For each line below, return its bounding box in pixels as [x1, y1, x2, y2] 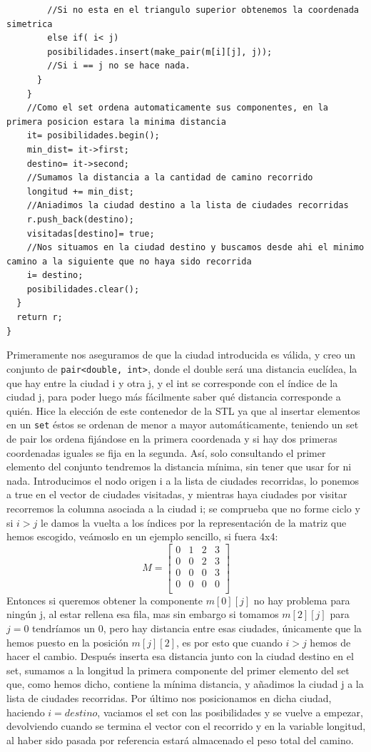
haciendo [6, 704, 45, 719]
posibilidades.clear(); [26, 284, 140, 294]
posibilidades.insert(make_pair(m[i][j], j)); [47, 46, 273, 57]
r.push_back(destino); [26, 214, 134, 225]
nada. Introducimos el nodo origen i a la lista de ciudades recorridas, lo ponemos [6, 473, 360, 488]
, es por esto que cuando [176, 634, 283, 649]
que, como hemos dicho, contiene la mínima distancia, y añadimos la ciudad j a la [6, 676, 364, 691]
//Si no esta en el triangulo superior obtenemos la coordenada [47, 5, 359, 15]
